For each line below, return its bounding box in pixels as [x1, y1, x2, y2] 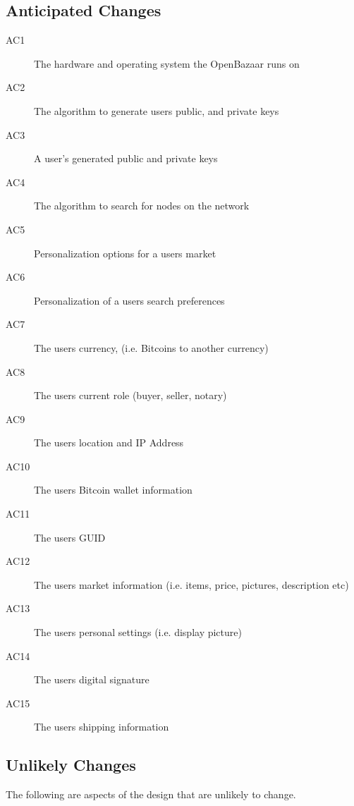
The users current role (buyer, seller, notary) [34, 388, 227, 403]
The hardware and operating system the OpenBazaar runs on [34, 56, 300, 71]
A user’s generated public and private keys [34, 151, 218, 166]
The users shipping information [34, 719, 169, 734]
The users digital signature [34, 672, 149, 687]
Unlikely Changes [6, 754, 136, 776]
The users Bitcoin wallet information [34, 482, 193, 497]
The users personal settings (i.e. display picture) [34, 625, 242, 640]
